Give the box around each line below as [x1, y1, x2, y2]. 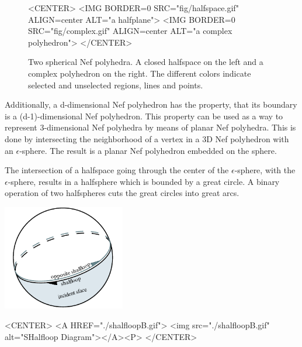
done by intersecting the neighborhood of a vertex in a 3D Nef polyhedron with [5, 132, 289, 145]
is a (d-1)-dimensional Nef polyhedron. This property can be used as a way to [5, 109, 283, 122]
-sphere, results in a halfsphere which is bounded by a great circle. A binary [8, 175, 280, 187]
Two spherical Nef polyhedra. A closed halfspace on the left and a [28, 56, 263, 68]
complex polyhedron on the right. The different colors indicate [28, 67, 251, 79]
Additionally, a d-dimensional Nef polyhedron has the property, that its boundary [5, 98, 297, 111]
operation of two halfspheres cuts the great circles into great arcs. [5, 187, 239, 199]
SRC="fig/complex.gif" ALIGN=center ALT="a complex [28, 25, 232, 37]
